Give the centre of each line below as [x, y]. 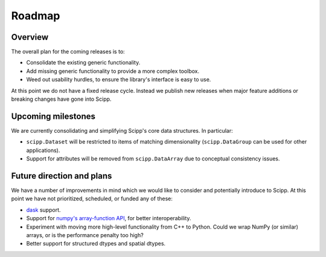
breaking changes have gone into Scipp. [61, 99]
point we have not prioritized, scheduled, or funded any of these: [92, 198]
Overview [30, 37]
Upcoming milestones [53, 116]
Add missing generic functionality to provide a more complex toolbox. [113, 71]
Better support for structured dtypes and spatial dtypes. [96, 244]
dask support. [43, 210]
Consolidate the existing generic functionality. [83, 63]
